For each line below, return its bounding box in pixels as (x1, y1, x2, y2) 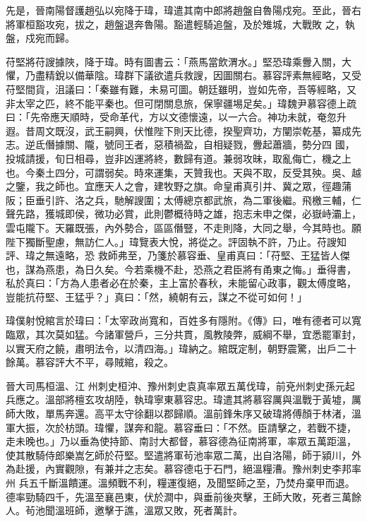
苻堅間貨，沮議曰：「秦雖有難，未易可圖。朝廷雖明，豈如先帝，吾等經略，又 (6, 81, 356, 96)
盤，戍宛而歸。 (6, 30, 75, 45)
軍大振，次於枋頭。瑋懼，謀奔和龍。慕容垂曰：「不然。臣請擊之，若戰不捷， (6, 420, 356, 434)
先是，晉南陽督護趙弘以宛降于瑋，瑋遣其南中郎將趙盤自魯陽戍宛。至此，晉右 (6, 3, 361, 17)
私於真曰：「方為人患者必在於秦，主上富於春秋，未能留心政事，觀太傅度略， (6, 275, 356, 290)
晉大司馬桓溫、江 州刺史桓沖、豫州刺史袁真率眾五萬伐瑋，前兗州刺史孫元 (6, 378, 345, 393)
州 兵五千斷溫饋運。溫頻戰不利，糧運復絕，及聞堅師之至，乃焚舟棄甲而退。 (6, 475, 355, 490)
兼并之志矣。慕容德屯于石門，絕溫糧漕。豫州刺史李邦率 (104, 461, 361, 476)
